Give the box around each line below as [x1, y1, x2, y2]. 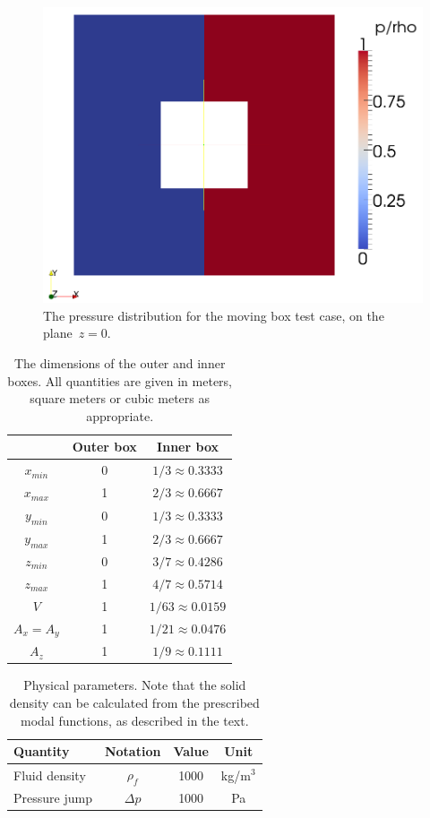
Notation [104, 742, 161, 761]
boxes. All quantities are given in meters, [7, 371, 233, 390]
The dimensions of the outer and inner [13, 354, 226, 373]
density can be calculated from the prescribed [9, 693, 260, 711]
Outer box [72, 437, 137, 456]
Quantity [13, 742, 70, 761]
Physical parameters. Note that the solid [23, 676, 246, 694]
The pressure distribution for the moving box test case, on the [43, 306, 384, 324]
